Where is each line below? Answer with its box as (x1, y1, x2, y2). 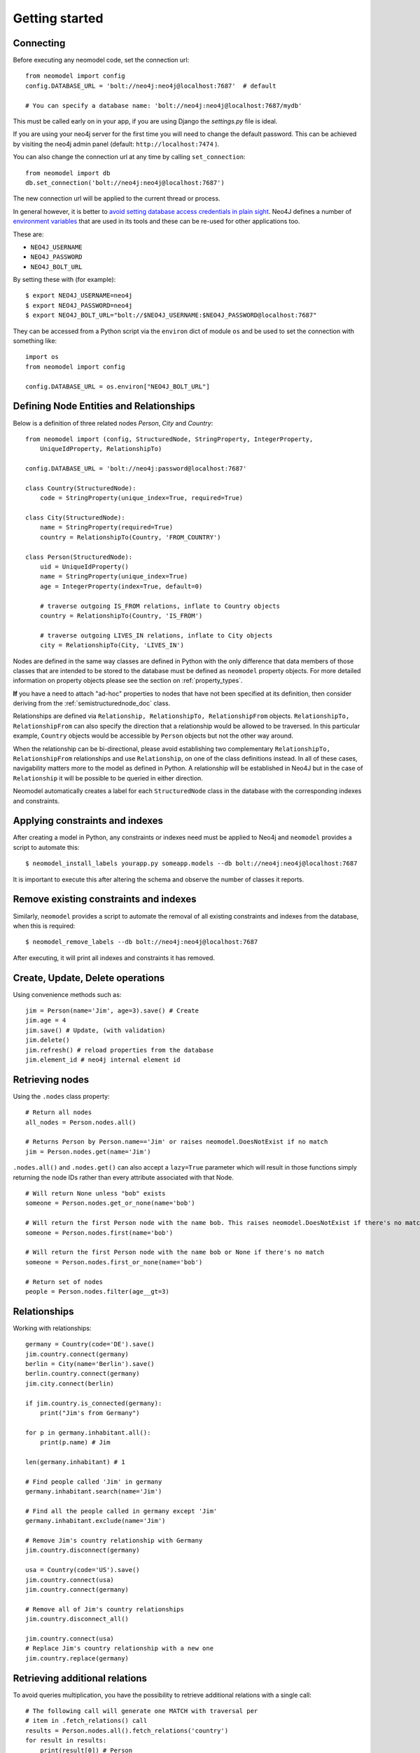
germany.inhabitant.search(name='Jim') (25, 1487, 162, 1496)
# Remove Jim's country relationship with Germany (25, 1536, 203, 1545)
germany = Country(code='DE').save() (25, 1340, 155, 1348)
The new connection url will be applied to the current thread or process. (13, 194, 220, 203)
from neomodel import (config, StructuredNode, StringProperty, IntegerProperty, (25, 435, 314, 443)
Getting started (13, 11, 104, 26)
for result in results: (25, 1736, 107, 1745)
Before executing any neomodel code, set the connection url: (13, 56, 190, 65)
